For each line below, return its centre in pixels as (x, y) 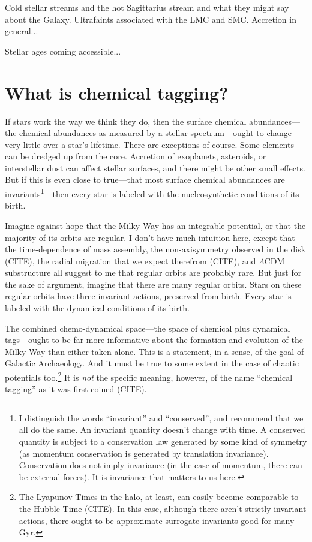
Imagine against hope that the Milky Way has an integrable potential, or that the (155, 225)
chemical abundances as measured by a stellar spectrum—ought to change (156, 133)
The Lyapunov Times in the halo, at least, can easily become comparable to (159, 497)
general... (22, 31)
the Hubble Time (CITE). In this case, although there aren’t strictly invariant (163, 509)
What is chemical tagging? (117, 92)
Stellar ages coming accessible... (63, 51)
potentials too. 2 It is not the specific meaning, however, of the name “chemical (149, 376)
